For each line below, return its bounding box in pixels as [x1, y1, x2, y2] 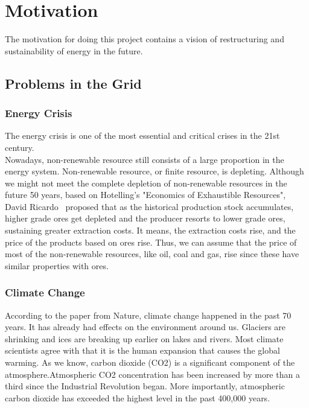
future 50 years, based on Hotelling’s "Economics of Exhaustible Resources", [5, 188, 286, 201]
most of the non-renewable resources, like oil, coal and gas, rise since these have [5, 247, 299, 260]
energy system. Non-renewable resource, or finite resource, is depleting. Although [5, 165, 304, 177]
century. [5, 141, 34, 153]
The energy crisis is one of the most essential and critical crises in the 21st [5, 129, 280, 142]
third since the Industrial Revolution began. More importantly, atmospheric [5, 380, 285, 392]
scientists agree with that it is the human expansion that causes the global [5, 344, 280, 357]
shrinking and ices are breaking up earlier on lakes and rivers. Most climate [5, 332, 284, 345]
